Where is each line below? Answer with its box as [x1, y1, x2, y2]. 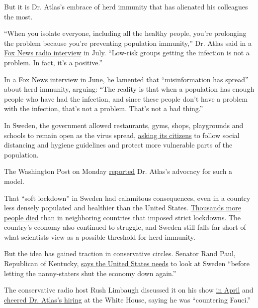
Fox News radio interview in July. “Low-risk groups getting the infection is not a [4, 47, 250, 58]
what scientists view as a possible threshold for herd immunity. [4, 231, 195, 242]
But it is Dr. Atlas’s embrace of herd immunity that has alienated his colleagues [4, 1, 248, 11]
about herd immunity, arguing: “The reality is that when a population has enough [4, 84, 255, 94]
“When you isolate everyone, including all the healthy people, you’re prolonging [4, 28, 247, 38]
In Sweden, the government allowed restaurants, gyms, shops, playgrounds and [4, 120, 244, 130]
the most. [4, 11, 33, 21]
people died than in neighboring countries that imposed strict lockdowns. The [4, 212, 241, 222]
